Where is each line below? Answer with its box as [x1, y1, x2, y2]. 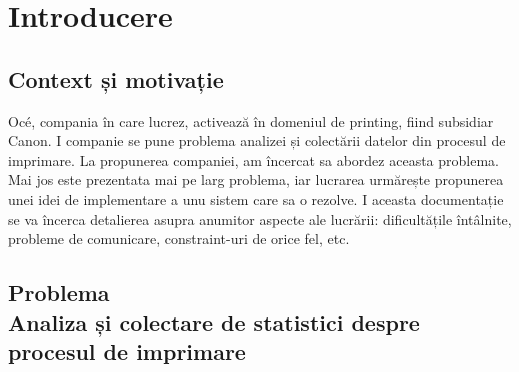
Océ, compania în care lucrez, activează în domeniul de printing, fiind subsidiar [8, 110, 494, 131]
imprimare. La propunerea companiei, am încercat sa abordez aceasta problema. [8, 149, 499, 170]
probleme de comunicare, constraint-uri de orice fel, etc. [8, 228, 350, 249]
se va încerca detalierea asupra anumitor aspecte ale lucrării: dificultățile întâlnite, [8, 208, 512, 229]
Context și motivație [8, 63, 224, 94]
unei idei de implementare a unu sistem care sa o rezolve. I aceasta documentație [8, 188, 504, 209]
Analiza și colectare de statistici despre [8, 306, 420, 337]
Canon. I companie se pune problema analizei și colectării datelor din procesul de [8, 130, 506, 151]
